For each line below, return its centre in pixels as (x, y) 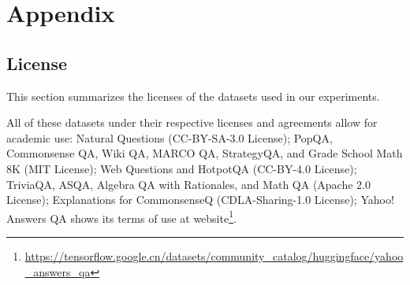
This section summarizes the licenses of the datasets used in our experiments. (193, 96)
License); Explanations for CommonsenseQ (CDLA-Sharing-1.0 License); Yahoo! (200, 200)
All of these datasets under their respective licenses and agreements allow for (192, 122)
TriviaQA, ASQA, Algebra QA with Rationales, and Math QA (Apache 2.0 (188, 184)
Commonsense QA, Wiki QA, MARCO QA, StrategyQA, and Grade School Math (205, 153)
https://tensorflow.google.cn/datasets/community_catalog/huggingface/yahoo (214, 255)
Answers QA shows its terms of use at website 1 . (121, 217)
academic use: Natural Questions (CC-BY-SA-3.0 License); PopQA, (170, 137)
